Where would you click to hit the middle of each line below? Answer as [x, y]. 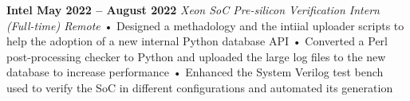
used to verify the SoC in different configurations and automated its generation [200, 87]
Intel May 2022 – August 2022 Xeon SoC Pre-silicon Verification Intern [193, 10]
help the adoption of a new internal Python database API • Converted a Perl [197, 41]
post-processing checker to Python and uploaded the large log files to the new [196, 56]
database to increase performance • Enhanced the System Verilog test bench [195, 72]
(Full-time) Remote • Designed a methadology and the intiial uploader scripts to [205, 25]
